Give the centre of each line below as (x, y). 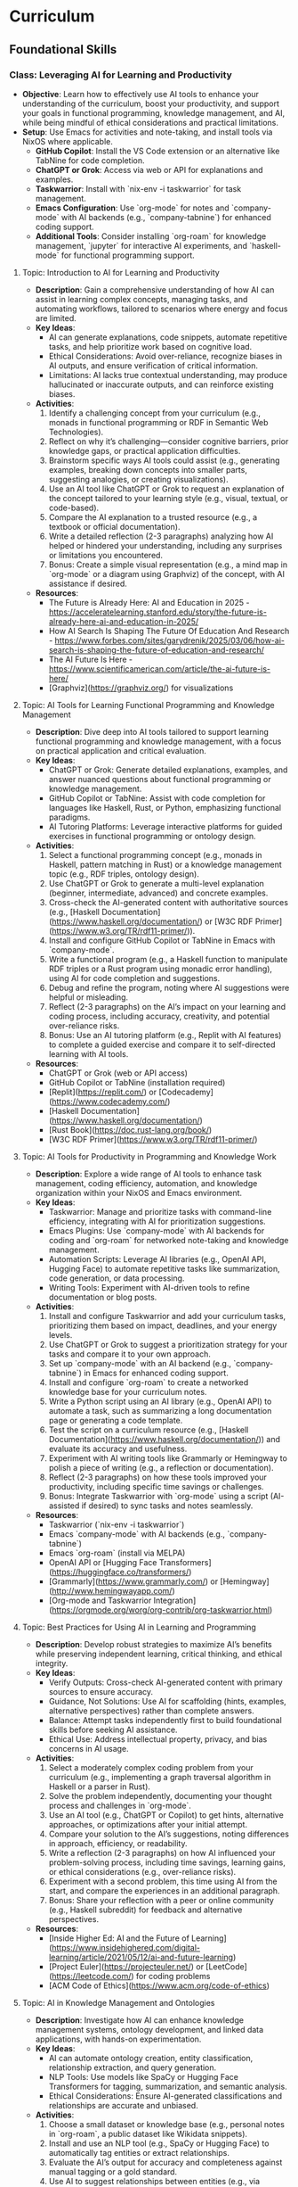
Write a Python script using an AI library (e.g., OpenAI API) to (160, 1401)
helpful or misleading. (89, 997)
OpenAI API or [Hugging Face (103, 1562)
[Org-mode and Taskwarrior (100, 1600)
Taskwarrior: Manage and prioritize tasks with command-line (160, 1211)
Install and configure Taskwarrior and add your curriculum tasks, (167, 1316)
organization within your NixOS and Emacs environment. (139, 1193)
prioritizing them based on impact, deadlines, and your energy (163, 1325)
